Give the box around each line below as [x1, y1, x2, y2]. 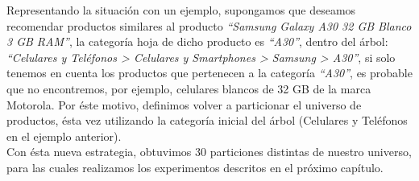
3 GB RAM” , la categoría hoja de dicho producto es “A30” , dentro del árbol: [6, 33, 388, 50]
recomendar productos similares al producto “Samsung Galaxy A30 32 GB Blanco [6, 17, 412, 34]
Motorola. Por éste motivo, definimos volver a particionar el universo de [6, 96, 362, 113]
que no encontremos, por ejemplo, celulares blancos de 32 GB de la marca [6, 80, 371, 97]
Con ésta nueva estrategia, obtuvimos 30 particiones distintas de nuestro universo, [6, 143, 412, 160]
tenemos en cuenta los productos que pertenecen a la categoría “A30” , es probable [6, 64, 413, 81]
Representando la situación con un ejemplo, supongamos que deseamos [6, 2, 356, 18]
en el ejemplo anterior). [6, 127, 122, 144]
